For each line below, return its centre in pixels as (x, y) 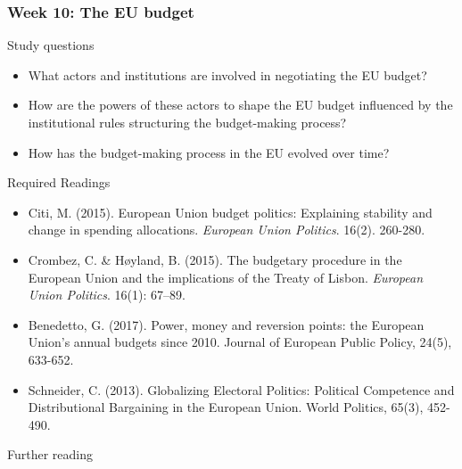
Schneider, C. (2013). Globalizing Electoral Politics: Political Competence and (241, 389)
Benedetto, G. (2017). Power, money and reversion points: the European (226, 324)
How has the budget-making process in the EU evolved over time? (209, 152)
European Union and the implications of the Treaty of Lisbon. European (226, 277)
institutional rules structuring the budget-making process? (187, 122)
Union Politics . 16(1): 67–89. (107, 295)
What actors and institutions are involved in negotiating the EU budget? (227, 74)
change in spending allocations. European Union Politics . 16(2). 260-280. (227, 230)
